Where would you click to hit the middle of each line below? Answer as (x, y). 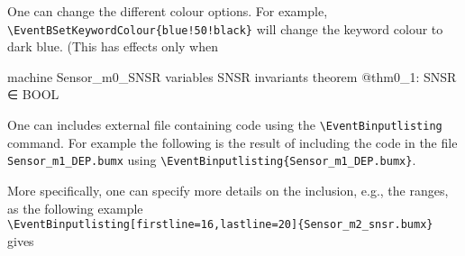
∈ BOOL (33, 94)
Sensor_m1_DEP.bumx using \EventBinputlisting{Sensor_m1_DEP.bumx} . (212, 160)
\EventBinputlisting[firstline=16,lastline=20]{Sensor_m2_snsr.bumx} (220, 225)
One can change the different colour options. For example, (168, 11)
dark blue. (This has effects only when (113, 46)
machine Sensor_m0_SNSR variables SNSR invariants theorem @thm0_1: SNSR (232, 76)
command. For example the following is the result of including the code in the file (232, 142)
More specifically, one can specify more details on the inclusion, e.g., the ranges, (228, 190)
